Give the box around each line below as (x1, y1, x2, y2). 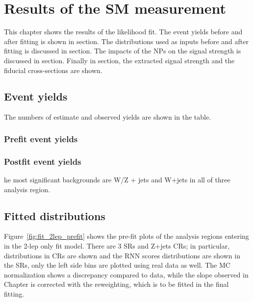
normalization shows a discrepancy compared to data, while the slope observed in (4, 269, 249, 279)
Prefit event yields (4, 132, 78, 145)
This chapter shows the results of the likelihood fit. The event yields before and (4, 26, 243, 37)
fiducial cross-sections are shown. (4, 65, 102, 75)
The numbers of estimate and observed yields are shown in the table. (4, 112, 211, 122)
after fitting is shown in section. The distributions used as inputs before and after (4, 36, 249, 46)
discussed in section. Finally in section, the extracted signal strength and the (4, 55, 235, 65)
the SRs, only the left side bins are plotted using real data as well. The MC (4, 260, 230, 270)
